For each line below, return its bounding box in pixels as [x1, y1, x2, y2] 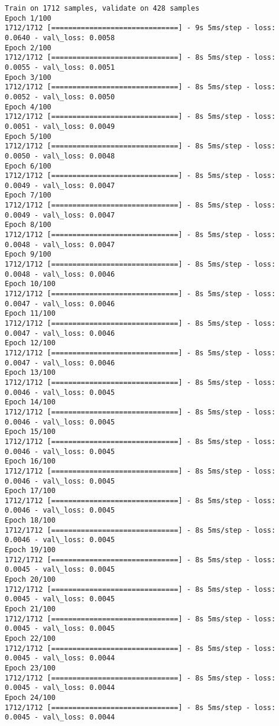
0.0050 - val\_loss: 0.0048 [5, 151, 115, 160]
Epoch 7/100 [5, 191, 51, 200]
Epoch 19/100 [5, 546, 56, 555]
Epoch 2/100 [5, 43, 51, 52]
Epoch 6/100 [5, 161, 51, 170]
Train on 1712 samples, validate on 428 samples [5, 4, 200, 12]
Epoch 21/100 [5, 605, 56, 614]
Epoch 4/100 [5, 102, 51, 111]
